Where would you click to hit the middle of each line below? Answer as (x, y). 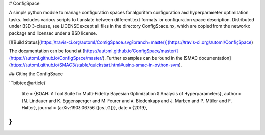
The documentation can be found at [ (47, 51)
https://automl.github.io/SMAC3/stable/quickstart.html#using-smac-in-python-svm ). (96, 65)
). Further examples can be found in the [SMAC (150, 58)
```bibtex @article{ (27, 83)
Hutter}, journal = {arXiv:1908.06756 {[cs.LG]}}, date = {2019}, (84, 108)
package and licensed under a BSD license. (53, 33)
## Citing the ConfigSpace (36, 74)
